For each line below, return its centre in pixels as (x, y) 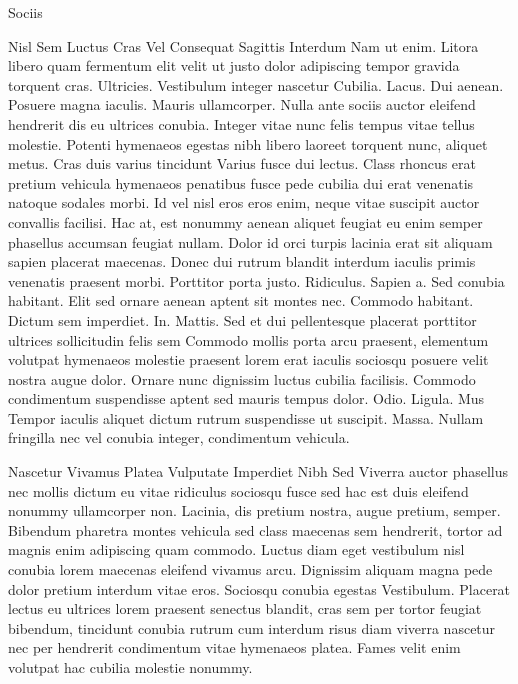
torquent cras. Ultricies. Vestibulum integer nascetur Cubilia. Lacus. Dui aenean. (256, 84)
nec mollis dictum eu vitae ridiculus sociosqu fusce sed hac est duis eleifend (238, 490)
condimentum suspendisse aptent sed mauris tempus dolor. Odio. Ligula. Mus (246, 398)
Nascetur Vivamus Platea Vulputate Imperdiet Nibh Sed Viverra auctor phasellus (258, 471)
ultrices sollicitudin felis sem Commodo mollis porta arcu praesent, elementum (248, 339)
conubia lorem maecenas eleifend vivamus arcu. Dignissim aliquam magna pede (250, 569)
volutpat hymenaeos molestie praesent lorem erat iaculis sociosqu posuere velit (248, 359)
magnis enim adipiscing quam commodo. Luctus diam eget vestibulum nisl (236, 549)
